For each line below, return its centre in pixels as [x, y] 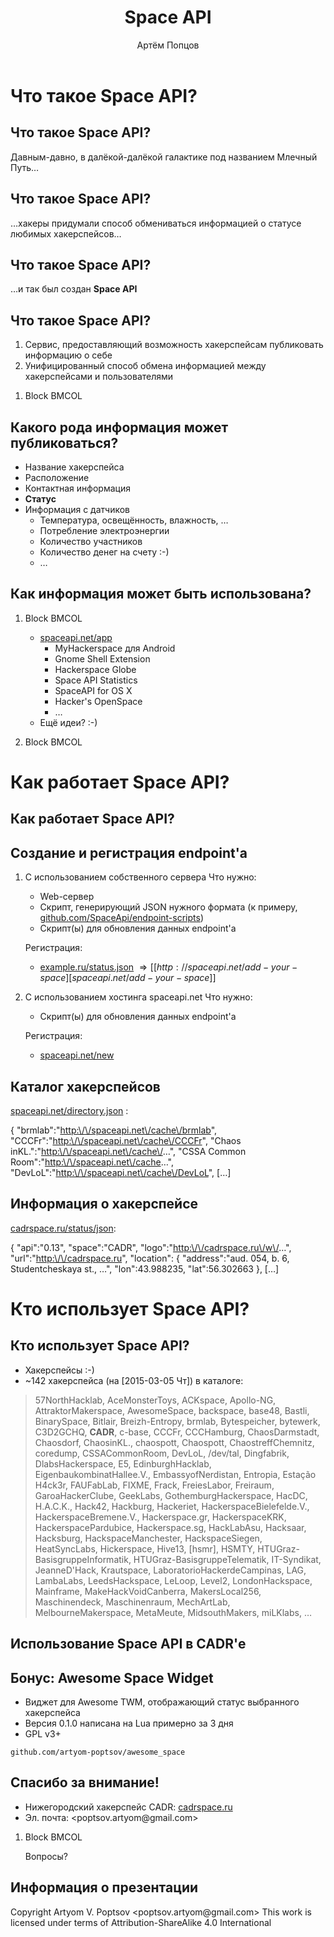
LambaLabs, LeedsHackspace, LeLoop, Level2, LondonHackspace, [173, 1580]
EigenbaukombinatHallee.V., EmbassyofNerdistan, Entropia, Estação [175, 1474]
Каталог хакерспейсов [85, 1086]
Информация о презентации [104, 1887]
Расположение [57, 477]
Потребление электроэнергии [104, 530]
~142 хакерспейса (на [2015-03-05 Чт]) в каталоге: [134, 1380]
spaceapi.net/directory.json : [69, 1111]
